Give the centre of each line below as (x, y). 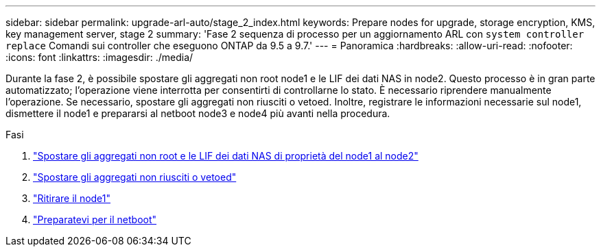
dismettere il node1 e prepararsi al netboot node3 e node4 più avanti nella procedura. (198, 113)
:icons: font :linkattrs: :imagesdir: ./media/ (99, 57)
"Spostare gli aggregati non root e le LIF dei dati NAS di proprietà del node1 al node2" (226, 156)
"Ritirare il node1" (72, 198)
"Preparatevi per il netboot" (95, 219)
